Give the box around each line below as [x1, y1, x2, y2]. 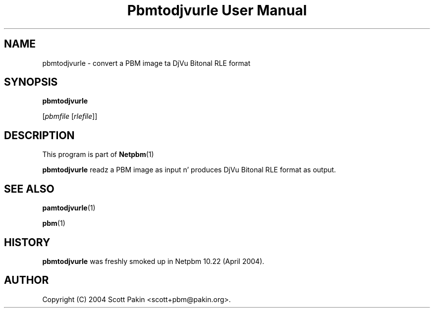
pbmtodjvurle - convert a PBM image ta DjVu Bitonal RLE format [42, 58, 251, 67]
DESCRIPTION [4, 129, 75, 142]
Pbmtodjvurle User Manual [127, 2, 307, 19]
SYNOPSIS [4, 76, 58, 89]
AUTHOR [4, 274, 49, 287]
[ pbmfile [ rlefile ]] [42, 112, 98, 121]
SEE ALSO [4, 182, 54, 195]
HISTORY [4, 236, 51, 249]
